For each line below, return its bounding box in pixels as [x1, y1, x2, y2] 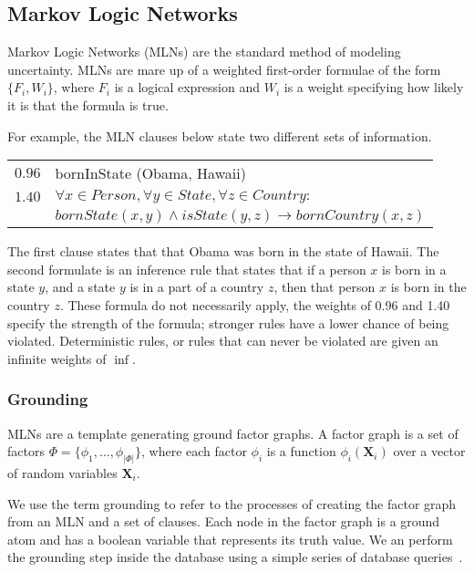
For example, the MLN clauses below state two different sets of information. [7, 126, 432, 145]
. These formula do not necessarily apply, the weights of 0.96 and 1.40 [59, 295, 450, 314]
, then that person [273, 277, 376, 296]
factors [7, 442, 45, 461]
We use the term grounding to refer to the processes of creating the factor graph [7, 494, 457, 513]
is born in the [390, 277, 467, 296]
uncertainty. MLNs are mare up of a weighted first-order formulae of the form [7, 59, 441, 78]
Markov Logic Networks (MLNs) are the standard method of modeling [7, 42, 401, 61]
